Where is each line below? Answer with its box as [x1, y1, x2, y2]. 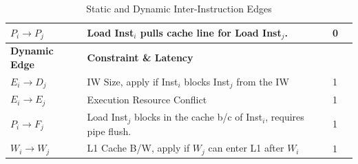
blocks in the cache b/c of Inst [134, 110, 263, 124]
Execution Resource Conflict [87, 92, 207, 106]
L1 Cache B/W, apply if [87, 141, 190, 155]
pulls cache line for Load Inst [140, 25, 282, 39]
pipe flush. [87, 123, 131, 138]
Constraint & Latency [87, 50, 193, 65]
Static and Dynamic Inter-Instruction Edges [86, 1, 272, 15]
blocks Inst [184, 74, 230, 88]
